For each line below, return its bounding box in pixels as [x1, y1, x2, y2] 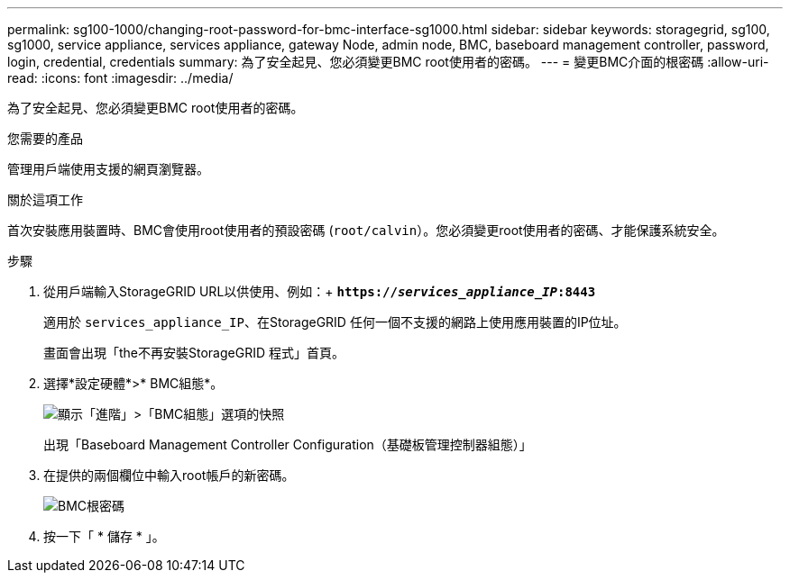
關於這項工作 [7, 192, 83, 207]
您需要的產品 [7, 131, 83, 146]
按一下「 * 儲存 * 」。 [43, 529, 165, 544]
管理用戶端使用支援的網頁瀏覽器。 [7, 161, 209, 177]
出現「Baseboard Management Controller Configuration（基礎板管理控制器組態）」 [43, 437, 532, 452]
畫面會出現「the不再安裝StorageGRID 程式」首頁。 [43, 345, 344, 360]
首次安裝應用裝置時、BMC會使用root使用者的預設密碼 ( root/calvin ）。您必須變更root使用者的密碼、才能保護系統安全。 [7, 222, 725, 238]
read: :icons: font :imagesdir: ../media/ [7, 70, 234, 86]
